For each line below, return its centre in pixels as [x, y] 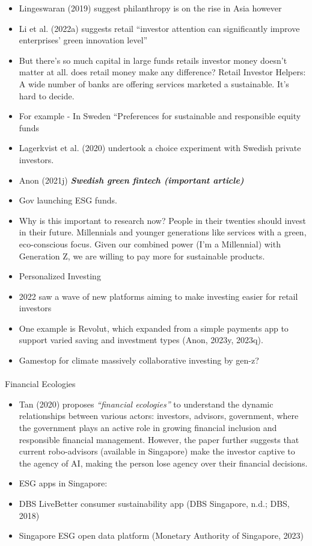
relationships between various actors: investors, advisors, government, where [159, 416]
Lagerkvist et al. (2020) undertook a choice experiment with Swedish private [160, 148]
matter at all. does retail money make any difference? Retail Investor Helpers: [162, 72]
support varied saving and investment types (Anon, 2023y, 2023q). [141, 340]
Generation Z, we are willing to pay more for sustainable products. [142, 256]
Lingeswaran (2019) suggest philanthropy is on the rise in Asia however [150, 8]
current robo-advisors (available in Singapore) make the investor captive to [157, 451]
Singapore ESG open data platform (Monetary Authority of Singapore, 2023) [161, 535]
